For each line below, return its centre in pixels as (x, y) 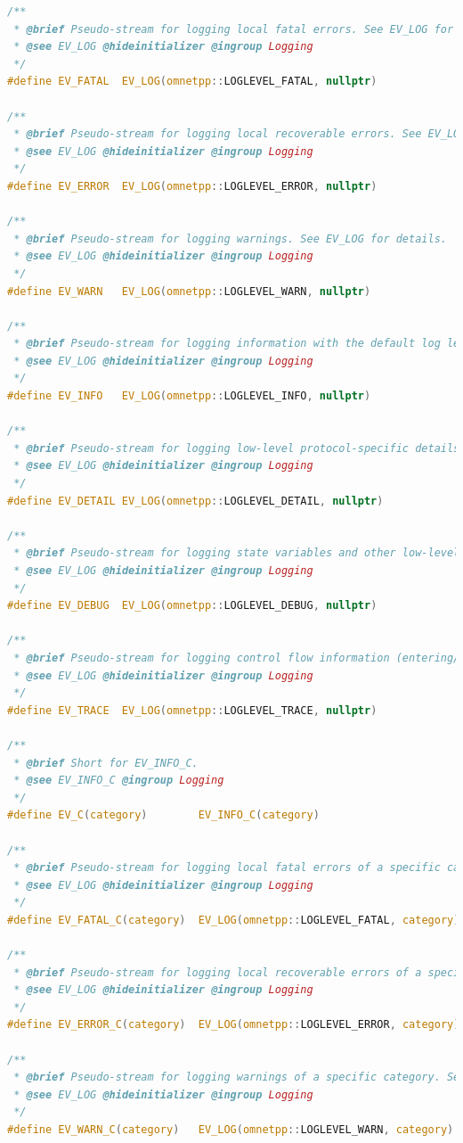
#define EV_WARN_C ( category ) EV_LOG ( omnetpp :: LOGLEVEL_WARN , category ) (231, 1130)
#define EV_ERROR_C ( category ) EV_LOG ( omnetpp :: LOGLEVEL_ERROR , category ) (234, 1025)
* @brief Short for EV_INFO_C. (106, 763)
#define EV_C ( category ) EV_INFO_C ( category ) (163, 815)
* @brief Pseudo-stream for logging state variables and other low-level (237, 553)
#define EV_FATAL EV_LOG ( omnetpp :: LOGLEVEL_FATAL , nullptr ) (192, 82)
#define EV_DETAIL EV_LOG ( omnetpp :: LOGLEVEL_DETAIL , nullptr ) (195, 501)
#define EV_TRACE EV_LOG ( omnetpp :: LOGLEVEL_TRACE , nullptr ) (192, 710)
